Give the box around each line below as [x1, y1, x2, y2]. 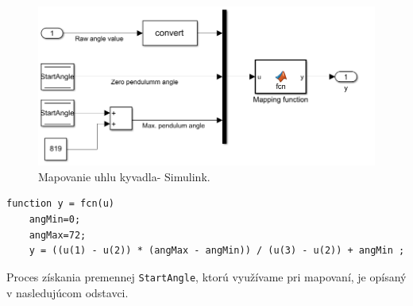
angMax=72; [29, 229, 87, 241]
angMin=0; [29, 214, 81, 226]
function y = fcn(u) [6, 198, 115, 210]
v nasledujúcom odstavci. [6, 284, 129, 300]
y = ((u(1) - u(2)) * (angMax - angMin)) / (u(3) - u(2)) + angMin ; [29, 245, 405, 257]
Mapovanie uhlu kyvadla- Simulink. [38, 168, 210, 184]
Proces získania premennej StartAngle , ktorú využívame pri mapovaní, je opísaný [6, 268, 407, 285]
